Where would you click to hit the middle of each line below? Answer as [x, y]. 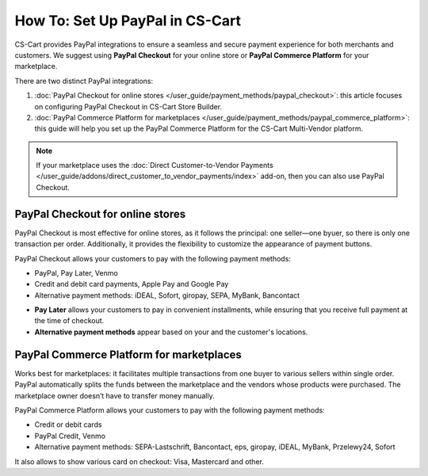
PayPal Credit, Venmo [70, 436]
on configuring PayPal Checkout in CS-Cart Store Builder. [128, 106]
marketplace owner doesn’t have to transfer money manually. [115, 395]
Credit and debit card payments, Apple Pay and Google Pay [132, 284]
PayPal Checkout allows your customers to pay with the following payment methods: [153, 258]
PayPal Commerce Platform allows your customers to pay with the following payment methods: [170, 410]
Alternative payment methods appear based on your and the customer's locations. [171, 332]
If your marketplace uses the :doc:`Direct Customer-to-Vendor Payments [155, 166]
